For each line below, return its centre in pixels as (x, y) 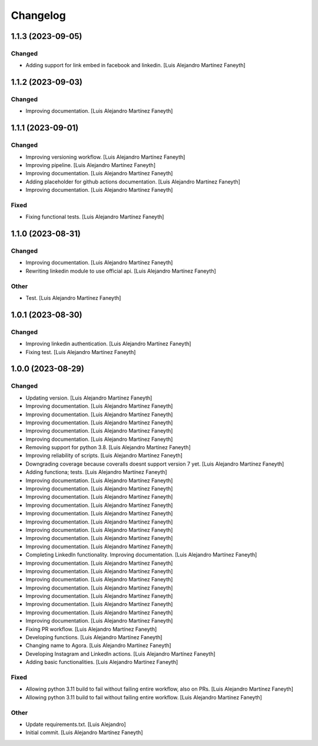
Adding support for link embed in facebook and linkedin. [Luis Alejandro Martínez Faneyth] (135, 66)
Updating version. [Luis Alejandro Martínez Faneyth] (89, 398)
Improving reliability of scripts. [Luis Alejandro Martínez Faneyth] (104, 456)
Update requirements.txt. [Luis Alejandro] (76, 724)
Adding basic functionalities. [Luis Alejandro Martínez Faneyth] (102, 662)
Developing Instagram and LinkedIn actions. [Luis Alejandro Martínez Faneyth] (120, 654)
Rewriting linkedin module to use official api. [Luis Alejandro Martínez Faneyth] (121, 271)
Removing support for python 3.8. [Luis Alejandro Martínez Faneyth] (108, 447)
